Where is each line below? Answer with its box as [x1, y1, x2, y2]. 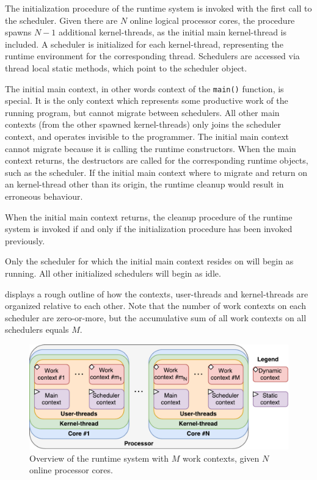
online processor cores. [29, 464, 113, 476]
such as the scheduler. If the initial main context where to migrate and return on [5, 165, 308, 178]
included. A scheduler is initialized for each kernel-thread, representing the [5, 37, 283, 50]
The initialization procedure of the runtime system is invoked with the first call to [5, 2, 312, 14]
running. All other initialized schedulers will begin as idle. [5, 266, 221, 279]
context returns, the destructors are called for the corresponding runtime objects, [5, 154, 308, 167]
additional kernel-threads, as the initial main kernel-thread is [59, 26, 286, 38]
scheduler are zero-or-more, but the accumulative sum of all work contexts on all [5, 311, 307, 324]
